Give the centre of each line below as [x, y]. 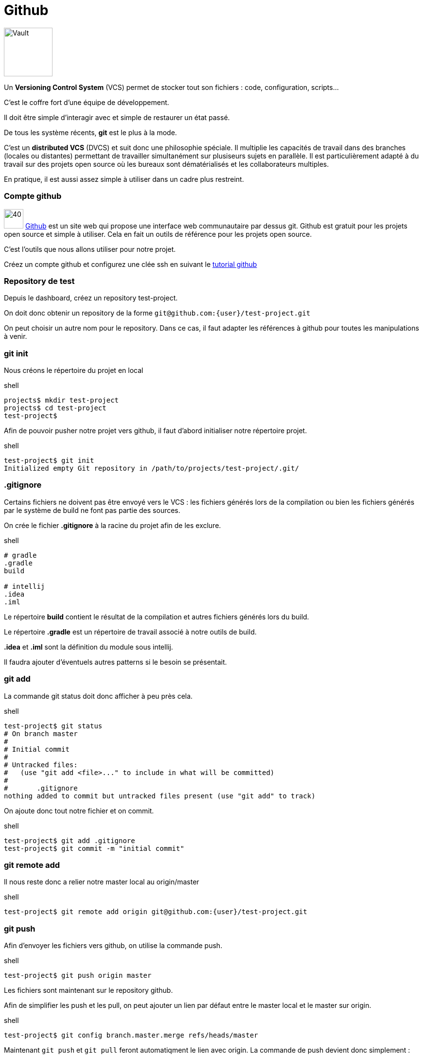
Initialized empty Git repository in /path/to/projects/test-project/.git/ [151, 468]
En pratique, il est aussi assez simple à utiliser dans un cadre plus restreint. [124, 179]
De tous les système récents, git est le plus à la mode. [90, 132]
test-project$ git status [53, 726]
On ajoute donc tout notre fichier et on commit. [79, 811]
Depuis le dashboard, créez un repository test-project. [91, 298]
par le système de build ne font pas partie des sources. [92, 510]
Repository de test [39, 281]
